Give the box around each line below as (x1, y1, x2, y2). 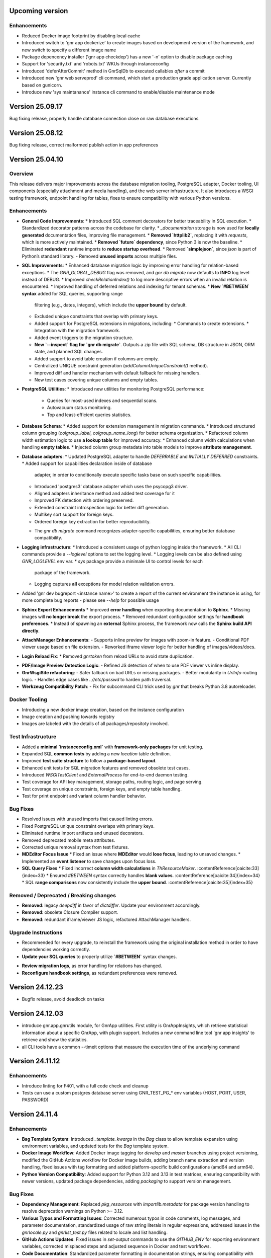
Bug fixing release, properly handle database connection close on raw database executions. (9, 115, 200, 121)
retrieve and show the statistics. (22, 1037, 88, 1043)
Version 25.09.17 (9, 102, 63, 111)
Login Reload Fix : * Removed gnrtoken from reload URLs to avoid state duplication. (22, 653, 194, 659)
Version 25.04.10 (9, 155, 64, 164)
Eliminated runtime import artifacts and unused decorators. (22, 830, 144, 836)
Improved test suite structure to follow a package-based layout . (22, 758, 157, 764)
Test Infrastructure (9, 733, 57, 740)
